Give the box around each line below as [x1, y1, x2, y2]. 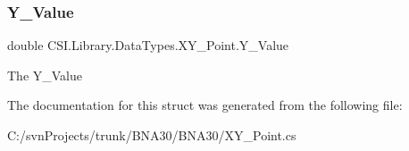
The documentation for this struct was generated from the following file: [7, 96, 403, 114]
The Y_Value [7, 65, 82, 84]
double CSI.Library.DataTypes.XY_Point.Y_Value [7, 36, 289, 55]
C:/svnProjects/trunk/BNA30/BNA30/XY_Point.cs [7, 126, 296, 144]
